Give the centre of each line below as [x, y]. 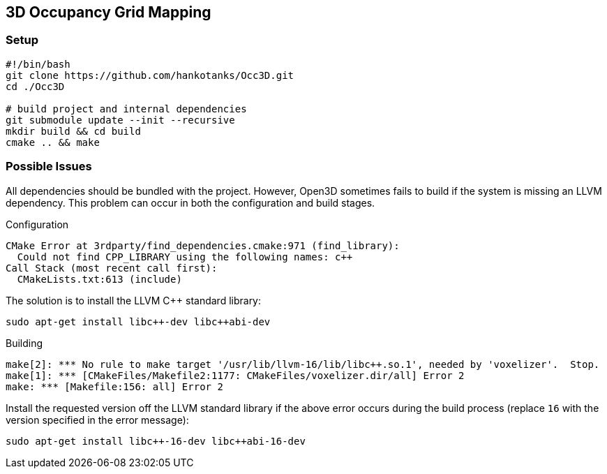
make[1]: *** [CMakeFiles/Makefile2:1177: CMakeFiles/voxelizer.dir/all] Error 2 [235, 375]
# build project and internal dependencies [126, 109]
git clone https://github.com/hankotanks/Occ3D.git [150, 75]
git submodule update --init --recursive [120, 120]
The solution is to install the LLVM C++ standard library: [134, 300]
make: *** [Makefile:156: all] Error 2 [114, 386]
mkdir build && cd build [73, 131]
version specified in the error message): [97, 420]
